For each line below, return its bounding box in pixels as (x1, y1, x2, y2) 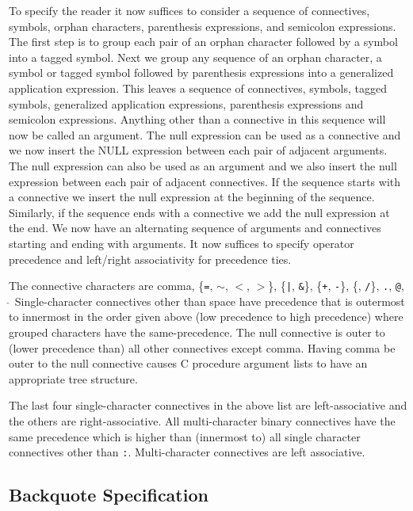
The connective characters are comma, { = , (9, 277, 213, 294)
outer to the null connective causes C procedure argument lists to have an (9, 355, 368, 372)
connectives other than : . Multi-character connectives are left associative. (9, 444, 365, 460)
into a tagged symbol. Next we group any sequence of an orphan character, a (9, 48, 382, 65)
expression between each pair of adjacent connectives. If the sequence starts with (9, 173, 401, 189)
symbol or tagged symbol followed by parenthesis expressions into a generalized (9, 64, 394, 81)
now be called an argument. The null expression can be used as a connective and (9, 126, 401, 143)
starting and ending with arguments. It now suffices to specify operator (9, 235, 354, 251)
